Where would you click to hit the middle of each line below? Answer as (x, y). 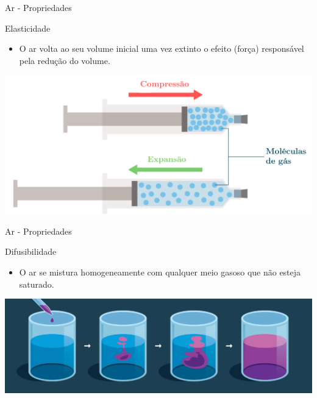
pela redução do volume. (65, 60)
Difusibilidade (31, 251)
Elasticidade (28, 28)
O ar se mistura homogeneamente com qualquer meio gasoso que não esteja (160, 272)
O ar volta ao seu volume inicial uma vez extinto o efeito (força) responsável (162, 48)
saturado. (37, 284)
